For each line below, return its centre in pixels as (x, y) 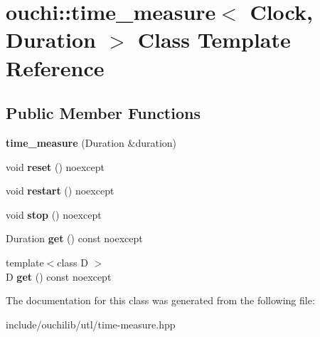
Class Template (214, 40)
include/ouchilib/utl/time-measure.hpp (91, 324)
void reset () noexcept (55, 166)
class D (73, 262)
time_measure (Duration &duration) (91, 142)
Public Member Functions (103, 113)
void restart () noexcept (60, 191)
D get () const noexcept (59, 276)
